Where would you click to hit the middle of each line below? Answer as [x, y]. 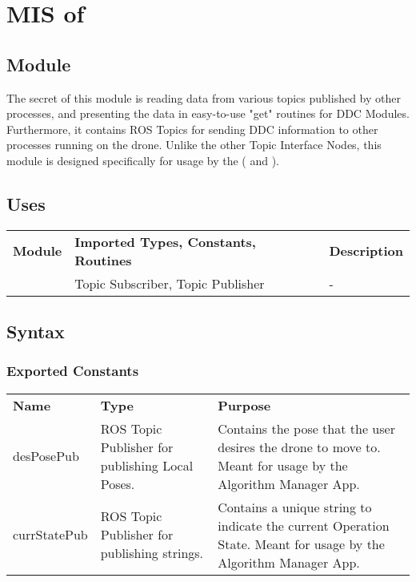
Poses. [118, 483]
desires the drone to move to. [299, 447]
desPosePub [46, 456]
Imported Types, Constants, [165, 241]
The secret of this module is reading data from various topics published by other [204, 97]
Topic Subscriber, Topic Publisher [170, 283]
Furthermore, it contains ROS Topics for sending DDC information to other [192, 129]
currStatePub [50, 535]
